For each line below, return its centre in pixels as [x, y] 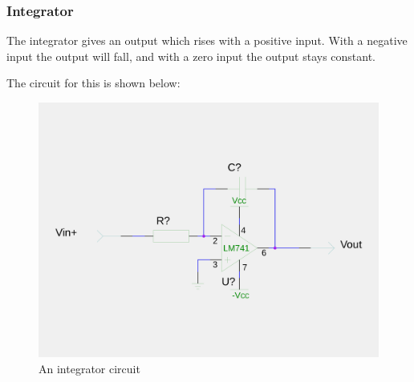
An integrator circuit [89, 368]
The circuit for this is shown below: [93, 83]
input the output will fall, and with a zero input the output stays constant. [191, 56]
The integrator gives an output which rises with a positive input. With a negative [207, 40]
